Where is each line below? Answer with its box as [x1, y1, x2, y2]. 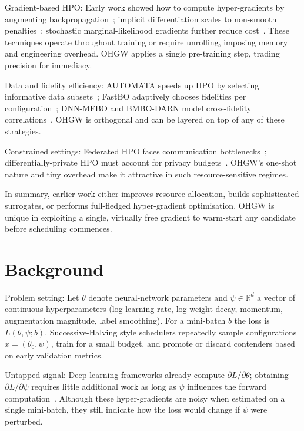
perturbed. [5, 414, 43, 427]
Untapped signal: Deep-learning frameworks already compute [5, 369, 225, 381]
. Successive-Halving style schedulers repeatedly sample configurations [45, 325, 297, 338]
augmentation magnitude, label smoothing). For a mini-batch [5, 314, 226, 326]
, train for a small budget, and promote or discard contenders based [51, 337, 295, 350]
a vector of [257, 291, 296, 303]
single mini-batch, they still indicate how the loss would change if [5, 403, 240, 416]
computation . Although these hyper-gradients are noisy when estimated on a [5, 391, 285, 404]
